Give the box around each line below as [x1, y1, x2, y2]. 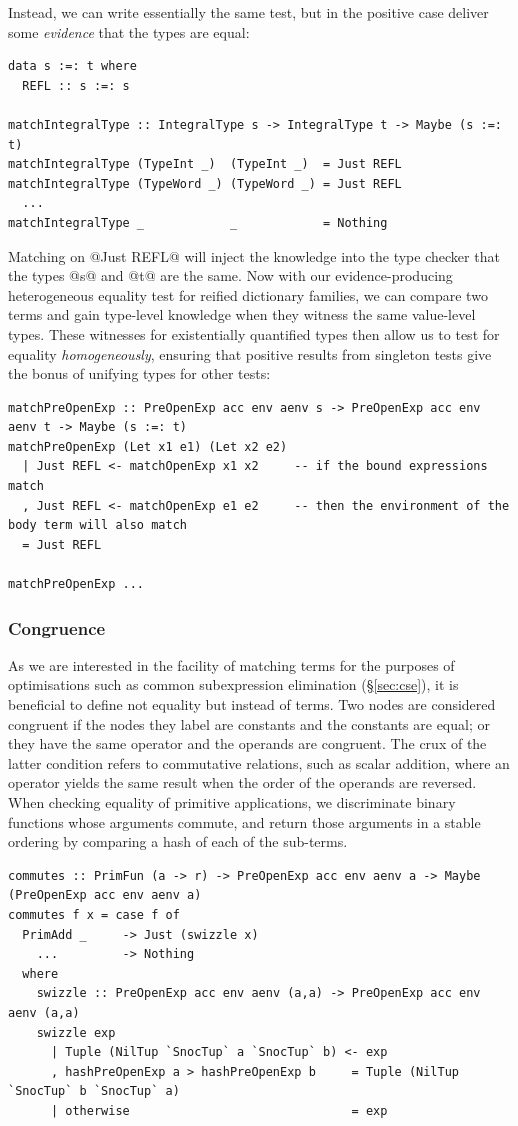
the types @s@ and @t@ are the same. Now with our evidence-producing [8, 265, 453, 286]
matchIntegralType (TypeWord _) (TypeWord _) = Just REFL [8, 176, 402, 191]
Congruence [8, 615, 106, 640]
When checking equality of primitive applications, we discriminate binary [8, 792, 456, 812]
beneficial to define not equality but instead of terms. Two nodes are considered [8, 694, 496, 715]
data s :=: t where [8, 59, 137, 74]
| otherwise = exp [50, 1103, 388, 1118]
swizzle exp [36, 1025, 116, 1040]
